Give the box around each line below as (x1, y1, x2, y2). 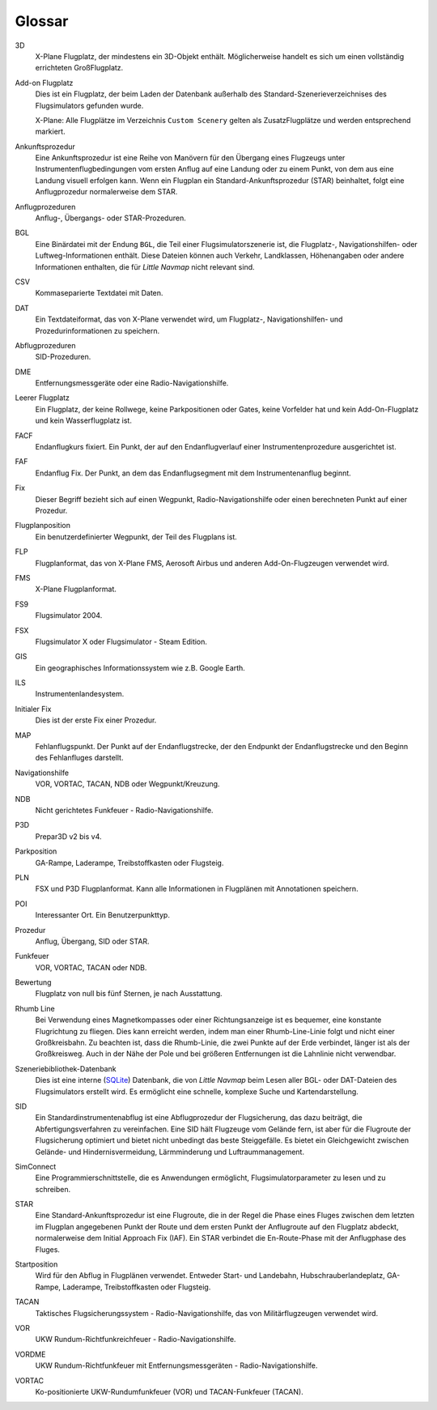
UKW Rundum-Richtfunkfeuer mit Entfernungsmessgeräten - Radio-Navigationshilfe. (35, 1361, 318, 1370)
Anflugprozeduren (15, 202, 76, 211)
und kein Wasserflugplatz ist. (35, 415, 133, 425)
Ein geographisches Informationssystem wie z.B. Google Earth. (35, 662, 246, 672)
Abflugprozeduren (15, 340, 76, 350)
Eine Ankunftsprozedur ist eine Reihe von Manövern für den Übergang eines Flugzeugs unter (35, 153, 346, 163)
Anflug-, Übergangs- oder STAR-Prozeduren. (35, 213, 186, 223)
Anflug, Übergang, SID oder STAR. (35, 936, 150, 946)
